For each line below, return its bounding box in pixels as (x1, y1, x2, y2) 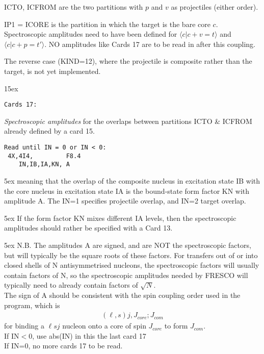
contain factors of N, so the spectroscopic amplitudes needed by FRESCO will (4, 269, 248, 280)
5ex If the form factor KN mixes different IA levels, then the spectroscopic (4, 212, 236, 223)
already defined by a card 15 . (4, 125, 95, 136)
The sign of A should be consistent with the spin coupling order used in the (4, 289, 241, 300)
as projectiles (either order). (171, 2, 258, 12)
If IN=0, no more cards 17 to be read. (4, 340, 123, 351)
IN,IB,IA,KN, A (18, 161, 70, 168)
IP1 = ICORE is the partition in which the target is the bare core (4, 18, 210, 29)
